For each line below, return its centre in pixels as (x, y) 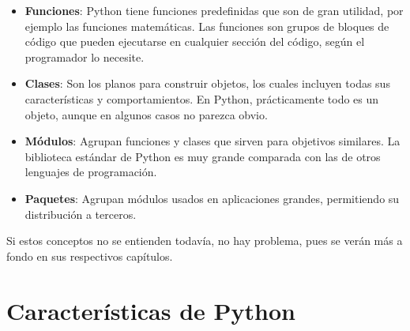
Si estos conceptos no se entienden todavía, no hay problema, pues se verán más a (205, 241)
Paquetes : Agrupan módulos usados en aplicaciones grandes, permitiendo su (212, 198)
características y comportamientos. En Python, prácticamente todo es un (202, 98)
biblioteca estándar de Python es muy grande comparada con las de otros (203, 156)
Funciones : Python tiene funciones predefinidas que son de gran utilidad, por (214, 10)
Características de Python (151, 310)
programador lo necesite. (85, 56)
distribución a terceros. (81, 214)
